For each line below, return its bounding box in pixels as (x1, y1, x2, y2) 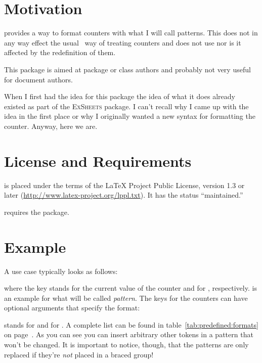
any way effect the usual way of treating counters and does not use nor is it (4, 37, 241, 48)
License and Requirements (4, 150, 192, 171)
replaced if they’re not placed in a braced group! (4, 349, 154, 359)
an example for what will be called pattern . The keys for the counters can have (4, 292, 248, 303)
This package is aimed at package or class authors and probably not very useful (4, 64, 251, 74)
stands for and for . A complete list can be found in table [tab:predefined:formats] (4, 319, 258, 330)
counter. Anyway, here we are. (4, 120, 98, 131)
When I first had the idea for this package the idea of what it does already (4, 91, 235, 102)
